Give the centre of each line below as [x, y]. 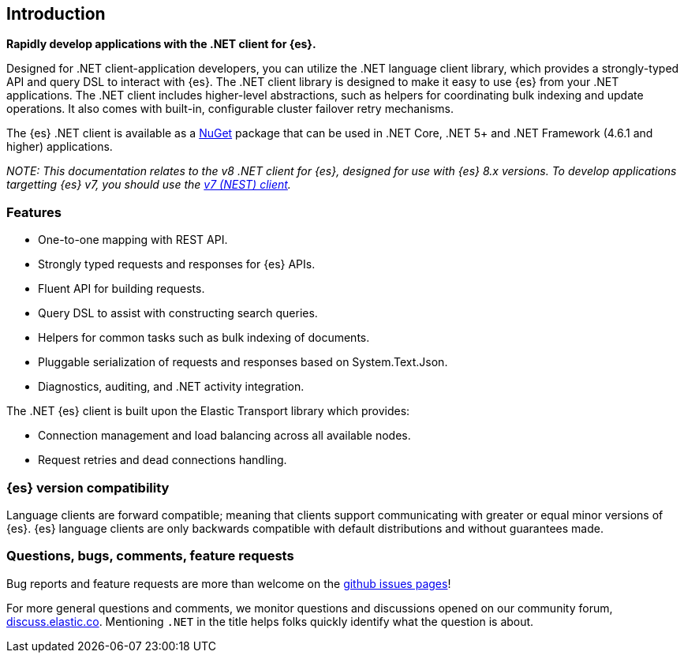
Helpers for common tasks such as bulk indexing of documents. [204, 338]
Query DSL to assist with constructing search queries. [178, 313]
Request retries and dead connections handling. [163, 460]
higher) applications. [60, 147]
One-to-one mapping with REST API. [133, 240]
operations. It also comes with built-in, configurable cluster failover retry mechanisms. [230, 109]
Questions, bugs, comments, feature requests [150, 556]
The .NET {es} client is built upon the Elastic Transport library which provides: [208, 411]
